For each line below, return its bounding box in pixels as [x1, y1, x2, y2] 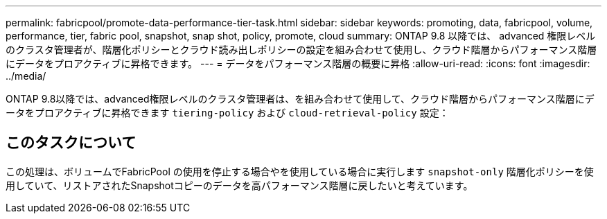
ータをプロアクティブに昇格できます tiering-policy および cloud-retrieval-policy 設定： [6, 107, 449, 119]
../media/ [6, 70, 46, 82]
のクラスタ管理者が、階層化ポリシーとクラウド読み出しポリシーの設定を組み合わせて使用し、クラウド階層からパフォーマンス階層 [6, 44, 597, 55]
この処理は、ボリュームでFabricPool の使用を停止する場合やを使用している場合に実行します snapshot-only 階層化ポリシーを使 [6, 165, 594, 177]
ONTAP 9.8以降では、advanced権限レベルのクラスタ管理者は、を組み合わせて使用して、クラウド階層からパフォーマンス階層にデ [6, 93, 595, 105]
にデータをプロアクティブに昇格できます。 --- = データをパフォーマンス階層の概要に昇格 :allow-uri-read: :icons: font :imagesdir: [6, 58, 590, 69]
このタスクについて [6, 134, 137, 152]
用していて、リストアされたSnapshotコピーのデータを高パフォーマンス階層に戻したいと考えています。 [6, 179, 473, 191]
